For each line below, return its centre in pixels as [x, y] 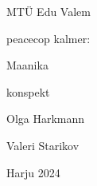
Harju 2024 [33, 172]
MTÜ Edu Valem [48, 11]
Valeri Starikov [43, 145]
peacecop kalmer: [48, 38]
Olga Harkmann [46, 119]
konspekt [28, 91]
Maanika [27, 65]
